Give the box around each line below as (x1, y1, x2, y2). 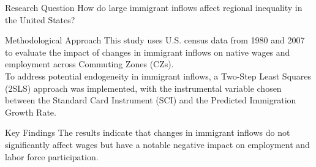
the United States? (5, 13, 75, 26)
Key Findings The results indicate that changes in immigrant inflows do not (5, 126, 290, 139)
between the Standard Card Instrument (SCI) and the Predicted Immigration (5, 94, 296, 106)
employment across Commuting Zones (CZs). (5, 58, 174, 70)
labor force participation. (5, 150, 99, 163)
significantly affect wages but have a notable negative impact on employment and (5, 138, 310, 150)
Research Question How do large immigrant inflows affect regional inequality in (5, 1, 303, 13)
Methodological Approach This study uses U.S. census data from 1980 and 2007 (5, 34, 305, 46)
